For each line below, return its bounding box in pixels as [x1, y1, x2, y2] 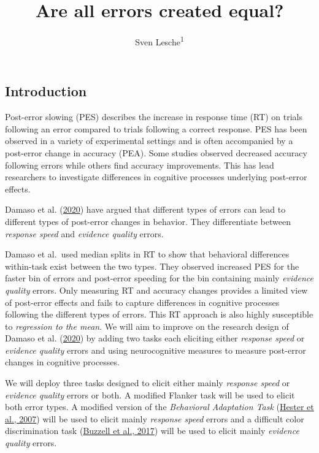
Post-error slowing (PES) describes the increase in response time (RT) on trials [5, 110, 303, 123]
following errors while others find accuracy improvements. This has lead [5, 158, 274, 171]
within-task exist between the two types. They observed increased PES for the [5, 259, 299, 272]
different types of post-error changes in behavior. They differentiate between [5, 215, 291, 227]
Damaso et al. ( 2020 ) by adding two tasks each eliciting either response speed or [5, 332, 305, 345]
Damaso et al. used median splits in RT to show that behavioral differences [5, 248, 290, 261]
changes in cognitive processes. [5, 356, 120, 368]
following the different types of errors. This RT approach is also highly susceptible [5, 308, 313, 321]
